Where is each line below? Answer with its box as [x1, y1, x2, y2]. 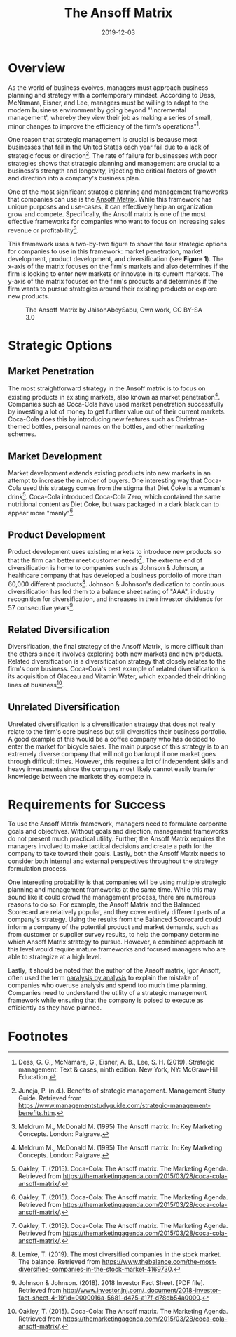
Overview [8, 60, 66, 76]
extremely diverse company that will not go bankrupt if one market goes [8, 749, 216, 758]
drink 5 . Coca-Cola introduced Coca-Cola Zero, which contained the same [8, 492, 221, 501]
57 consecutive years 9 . [8, 602, 76, 612]
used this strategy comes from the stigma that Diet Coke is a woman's [22, 484, 225, 492]
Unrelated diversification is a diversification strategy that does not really [8, 720, 216, 728]
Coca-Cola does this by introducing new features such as [8, 415, 174, 423]
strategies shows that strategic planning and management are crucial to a [8, 159, 220, 167]
